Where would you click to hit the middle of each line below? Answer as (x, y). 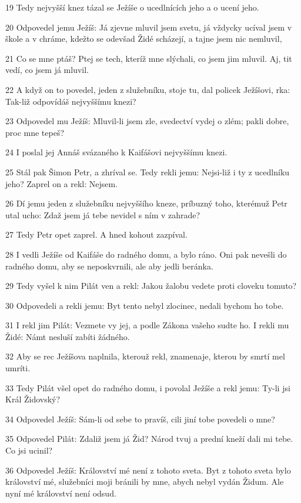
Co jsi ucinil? (29, 450)
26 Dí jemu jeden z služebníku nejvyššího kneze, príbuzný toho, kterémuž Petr (146, 203)
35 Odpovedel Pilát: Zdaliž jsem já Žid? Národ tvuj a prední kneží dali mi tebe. (149, 439)
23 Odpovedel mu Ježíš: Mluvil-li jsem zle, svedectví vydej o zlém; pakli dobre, (147, 121)
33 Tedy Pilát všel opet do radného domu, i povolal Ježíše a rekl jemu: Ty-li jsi (148, 387)
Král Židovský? (33, 399)
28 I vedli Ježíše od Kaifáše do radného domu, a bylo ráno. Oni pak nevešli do (146, 254)
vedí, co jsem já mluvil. (47, 70)
